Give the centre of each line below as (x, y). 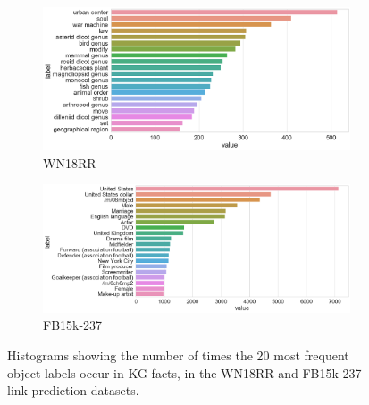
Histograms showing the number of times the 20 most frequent (178, 355)
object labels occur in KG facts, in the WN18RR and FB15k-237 (184, 372)
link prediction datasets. (73, 390)
